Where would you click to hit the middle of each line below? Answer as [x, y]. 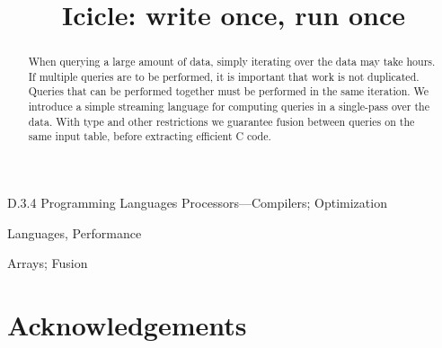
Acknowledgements [127, 325]
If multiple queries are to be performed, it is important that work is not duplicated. [224, 76]
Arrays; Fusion [48, 263]
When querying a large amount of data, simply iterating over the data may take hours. [232, 62]
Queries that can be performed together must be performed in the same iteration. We [229, 91]
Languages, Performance [75, 232]
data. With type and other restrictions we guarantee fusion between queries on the [221, 121]
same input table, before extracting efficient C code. [150, 136]
